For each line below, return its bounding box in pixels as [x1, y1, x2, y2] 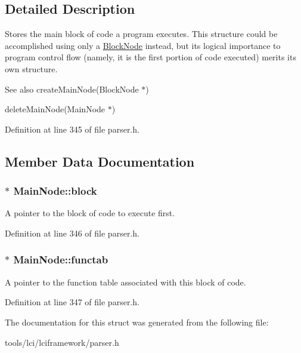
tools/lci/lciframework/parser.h [5, 336, 119, 348]
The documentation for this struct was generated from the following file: [5, 315, 269, 328]
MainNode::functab [13, 252, 108, 267]
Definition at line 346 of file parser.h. [5, 226, 139, 239]
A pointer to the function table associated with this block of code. [5, 275, 246, 288]
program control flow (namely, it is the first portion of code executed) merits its [5, 51, 296, 63]
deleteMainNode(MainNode [5, 103, 105, 115]
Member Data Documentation [5, 152, 195, 170]
